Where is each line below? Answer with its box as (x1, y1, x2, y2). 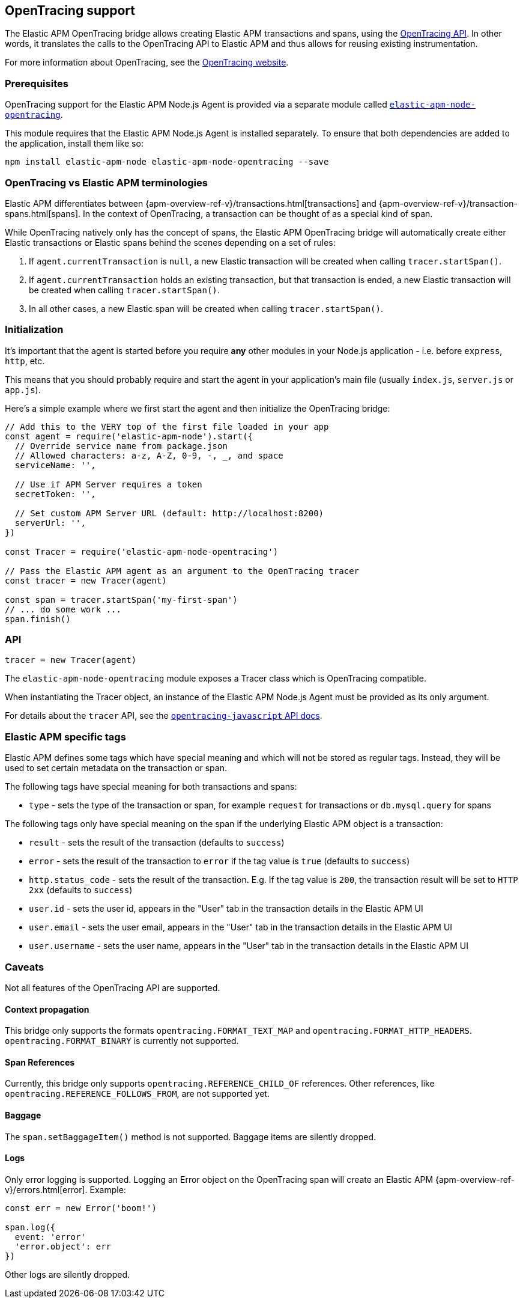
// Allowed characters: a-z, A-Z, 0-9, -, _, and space (14, 450, 283, 460)
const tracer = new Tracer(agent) (5, 575, 167, 585)
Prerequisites (5, 77, 68, 90)
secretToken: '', (14, 489, 96, 499)
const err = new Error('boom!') (5, 1203, 157, 1213)
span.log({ (5, 1222, 56, 1232)
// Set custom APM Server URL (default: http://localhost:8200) (14, 508, 324, 518)
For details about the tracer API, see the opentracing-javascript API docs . (5, 710, 322, 721)
